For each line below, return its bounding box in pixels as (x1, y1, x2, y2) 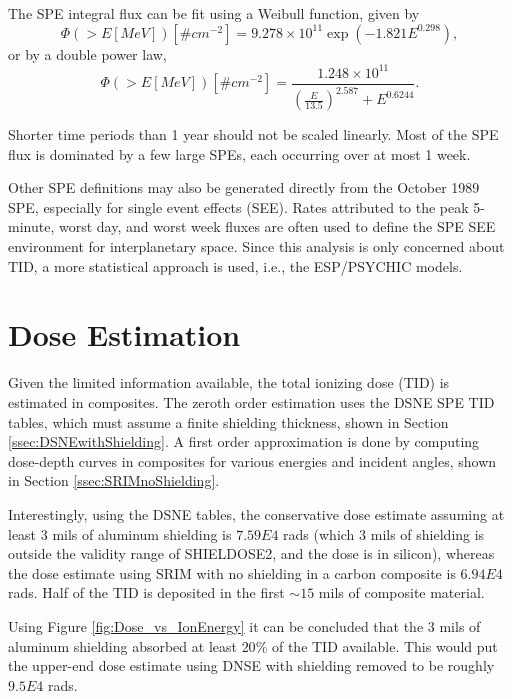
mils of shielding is (370, 523, 485, 544)
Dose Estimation (8, 314, 241, 355)
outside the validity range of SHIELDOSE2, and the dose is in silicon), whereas (8, 543, 495, 564)
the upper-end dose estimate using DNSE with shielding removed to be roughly (8, 655, 495, 676)
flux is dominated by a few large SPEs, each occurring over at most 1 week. (8, 143, 471, 164)
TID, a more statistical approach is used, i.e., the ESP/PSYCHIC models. (8, 255, 463, 276)
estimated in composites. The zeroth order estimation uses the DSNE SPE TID (8, 391, 495, 412)
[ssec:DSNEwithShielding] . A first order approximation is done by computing (8, 431, 480, 452)
